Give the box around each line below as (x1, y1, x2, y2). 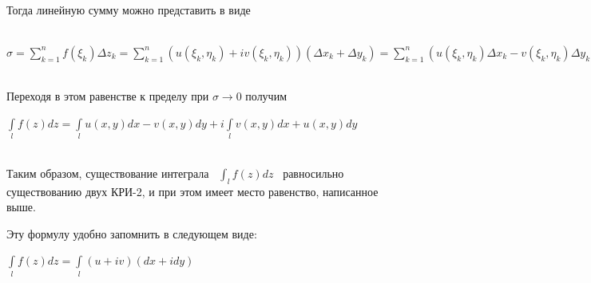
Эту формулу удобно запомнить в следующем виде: (6, 225, 257, 242)
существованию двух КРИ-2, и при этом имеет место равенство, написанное (6, 183, 379, 199)
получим (245, 88, 288, 104)
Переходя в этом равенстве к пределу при (6, 88, 209, 104)
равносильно (283, 164, 344, 181)
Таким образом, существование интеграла (6, 164, 209, 181)
